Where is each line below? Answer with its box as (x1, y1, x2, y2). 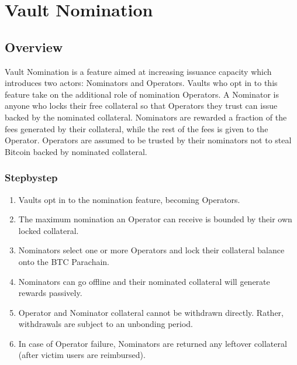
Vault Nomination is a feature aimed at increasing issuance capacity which (5, 65, 272, 77)
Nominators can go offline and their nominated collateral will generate (18, 275, 270, 287)
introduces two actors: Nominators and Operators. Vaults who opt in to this (5, 77, 278, 89)
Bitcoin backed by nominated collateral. (5, 145, 147, 157)
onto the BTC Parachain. (18, 255, 110, 267)
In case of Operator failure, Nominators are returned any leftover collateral (18, 337, 287, 349)
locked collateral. (18, 224, 79, 236)
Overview (5, 37, 63, 56)
